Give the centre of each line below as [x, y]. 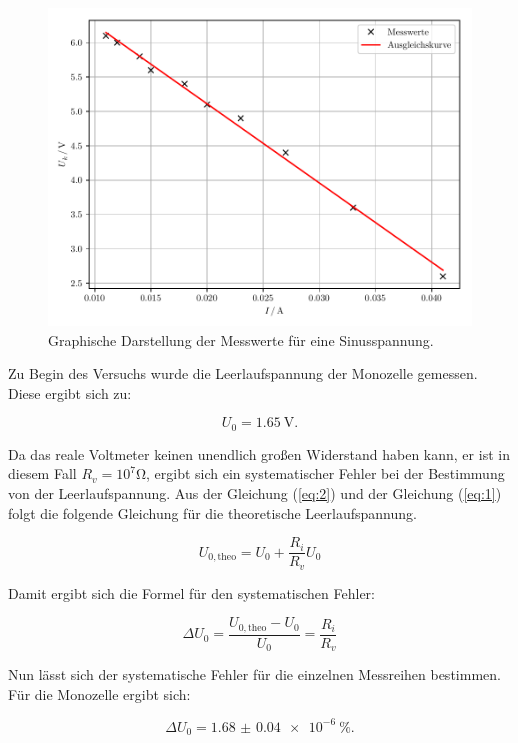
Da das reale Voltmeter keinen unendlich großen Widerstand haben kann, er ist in [259, 453]
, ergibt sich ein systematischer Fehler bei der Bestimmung [325, 473]
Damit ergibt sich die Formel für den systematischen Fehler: [191, 592]
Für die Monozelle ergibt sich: [99, 693]
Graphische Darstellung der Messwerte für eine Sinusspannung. [241, 339]
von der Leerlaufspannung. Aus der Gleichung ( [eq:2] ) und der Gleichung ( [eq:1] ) [255, 493]
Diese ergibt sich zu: [70, 392]
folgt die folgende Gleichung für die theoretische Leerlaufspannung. [212, 512]
